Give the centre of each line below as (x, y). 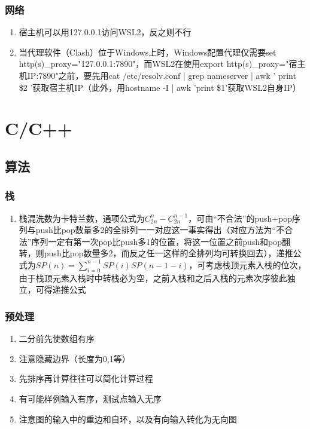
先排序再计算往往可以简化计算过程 (86, 379)
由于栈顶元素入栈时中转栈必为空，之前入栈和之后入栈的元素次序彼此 (153, 278)
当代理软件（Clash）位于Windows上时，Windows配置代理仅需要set (148, 52)
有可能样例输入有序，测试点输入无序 (90, 398)
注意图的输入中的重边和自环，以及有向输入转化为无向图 (128, 419)
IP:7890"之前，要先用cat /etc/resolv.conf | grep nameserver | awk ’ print (162, 75)
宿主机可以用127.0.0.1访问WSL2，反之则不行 (105, 32)
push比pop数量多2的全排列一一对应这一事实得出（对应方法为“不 (160, 230)
